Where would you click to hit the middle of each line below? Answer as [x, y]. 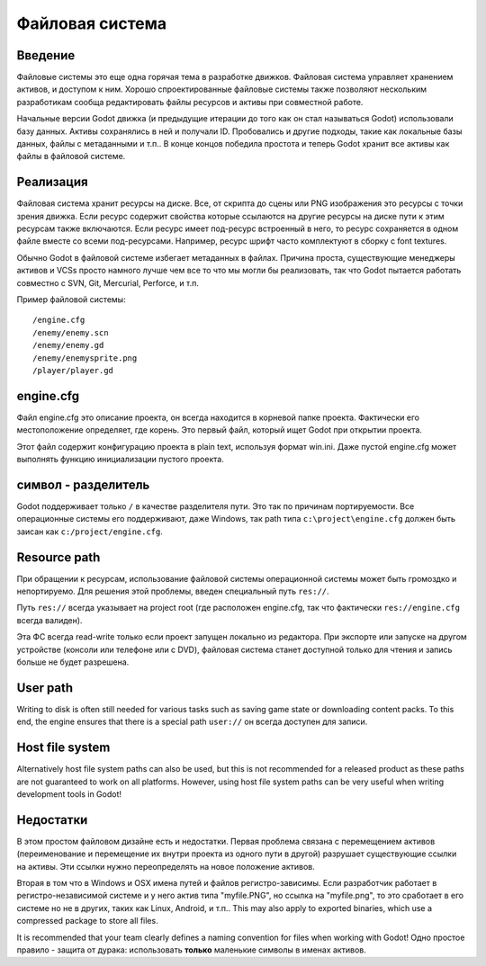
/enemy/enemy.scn [71, 332]
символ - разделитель [83, 484]
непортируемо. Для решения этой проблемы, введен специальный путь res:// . [173, 591]
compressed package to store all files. [87, 921]
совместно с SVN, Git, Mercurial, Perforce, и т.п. [108, 282]
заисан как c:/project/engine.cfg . [90, 532]
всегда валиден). [49, 620]
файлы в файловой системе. [71, 157]
